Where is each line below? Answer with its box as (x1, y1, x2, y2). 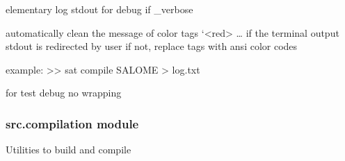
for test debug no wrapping (6, 85, 122, 100)
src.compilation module (6, 115, 139, 132)
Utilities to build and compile (6, 142, 131, 157)
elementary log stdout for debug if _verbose (6, 2, 193, 16)
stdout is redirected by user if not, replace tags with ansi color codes (6, 39, 298, 53)
